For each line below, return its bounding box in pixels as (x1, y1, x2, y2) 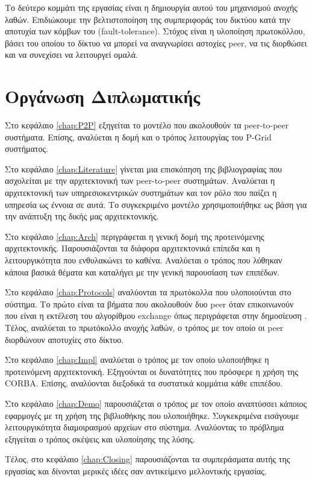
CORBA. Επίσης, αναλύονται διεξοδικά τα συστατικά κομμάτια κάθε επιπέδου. (5, 377, 283, 389)
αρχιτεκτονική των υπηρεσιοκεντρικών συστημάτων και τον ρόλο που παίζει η (5, 186, 277, 199)
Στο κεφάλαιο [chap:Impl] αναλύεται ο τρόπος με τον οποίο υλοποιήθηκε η (5, 353, 269, 366)
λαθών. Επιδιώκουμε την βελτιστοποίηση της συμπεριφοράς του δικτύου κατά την (5, 13, 290, 25)
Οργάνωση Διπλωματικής (5, 84, 201, 108)
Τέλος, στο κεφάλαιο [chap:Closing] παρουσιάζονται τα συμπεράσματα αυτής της (5, 453, 290, 465)
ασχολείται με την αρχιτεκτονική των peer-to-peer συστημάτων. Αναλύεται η (5, 174, 275, 187)
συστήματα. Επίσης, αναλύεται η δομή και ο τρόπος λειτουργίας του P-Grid (5, 130, 272, 143)
